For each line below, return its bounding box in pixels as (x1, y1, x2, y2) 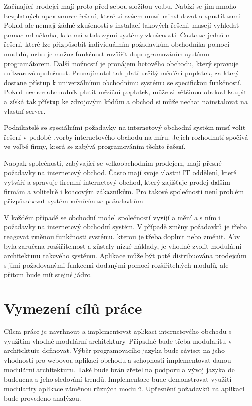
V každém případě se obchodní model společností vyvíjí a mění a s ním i (4, 212, 220, 222)
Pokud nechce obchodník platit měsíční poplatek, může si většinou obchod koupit (4, 87, 247, 97)
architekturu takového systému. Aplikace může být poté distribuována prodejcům (4, 250, 247, 260)
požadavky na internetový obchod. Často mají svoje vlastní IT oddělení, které (4, 167, 236, 177)
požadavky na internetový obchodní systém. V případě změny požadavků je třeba (4, 221, 248, 232)
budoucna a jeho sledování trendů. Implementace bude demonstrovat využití (4, 374, 232, 384)
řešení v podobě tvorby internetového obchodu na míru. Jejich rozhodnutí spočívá (4, 131, 248, 142)
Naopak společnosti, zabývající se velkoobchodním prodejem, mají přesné (4, 157, 222, 167)
